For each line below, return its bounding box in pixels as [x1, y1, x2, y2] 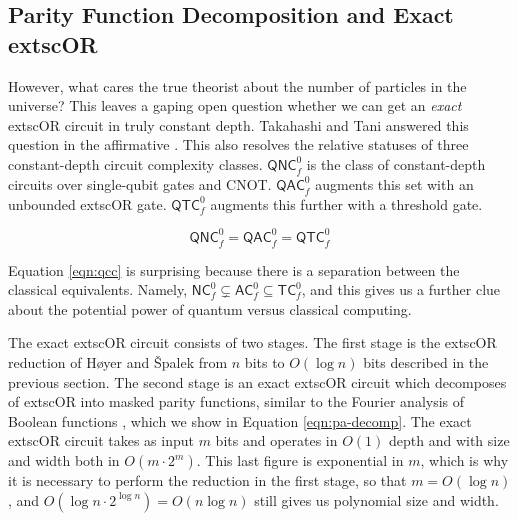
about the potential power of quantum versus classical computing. [8, 298, 412, 319]
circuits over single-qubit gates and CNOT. [8, 173, 272, 194]
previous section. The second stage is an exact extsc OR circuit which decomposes [8, 371, 507, 392]
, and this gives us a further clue [301, 279, 501, 300]
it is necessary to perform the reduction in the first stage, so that [8, 470, 407, 490]
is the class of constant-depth [306, 153, 486, 174]
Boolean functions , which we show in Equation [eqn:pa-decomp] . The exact [8, 410, 472, 431]
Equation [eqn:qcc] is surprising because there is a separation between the [8, 259, 460, 280]
